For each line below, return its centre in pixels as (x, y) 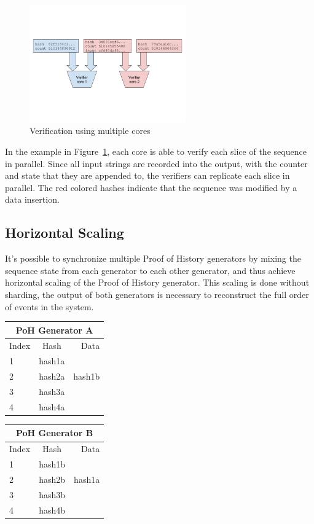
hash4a (52, 406)
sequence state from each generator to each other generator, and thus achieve (150, 270)
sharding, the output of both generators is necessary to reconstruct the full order (157, 294)
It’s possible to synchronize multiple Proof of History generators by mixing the (153, 258)
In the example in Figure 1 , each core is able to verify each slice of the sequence (156, 151)
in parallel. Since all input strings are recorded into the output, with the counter (156, 163)
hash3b (52, 494)
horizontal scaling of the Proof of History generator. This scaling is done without (157, 282)
